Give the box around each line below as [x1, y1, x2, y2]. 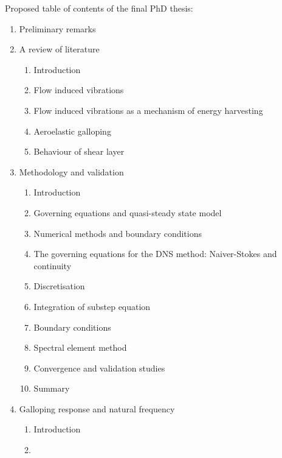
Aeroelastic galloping [33, 124, 111, 137]
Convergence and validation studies [33, 361, 165, 374]
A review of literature [19, 43, 100, 55]
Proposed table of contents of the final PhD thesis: [5, 2, 193, 14]
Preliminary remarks [19, 22, 96, 35]
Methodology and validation [19, 165, 124, 178]
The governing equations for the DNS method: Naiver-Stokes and [33, 247, 277, 260]
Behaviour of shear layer [33, 145, 125, 158]
